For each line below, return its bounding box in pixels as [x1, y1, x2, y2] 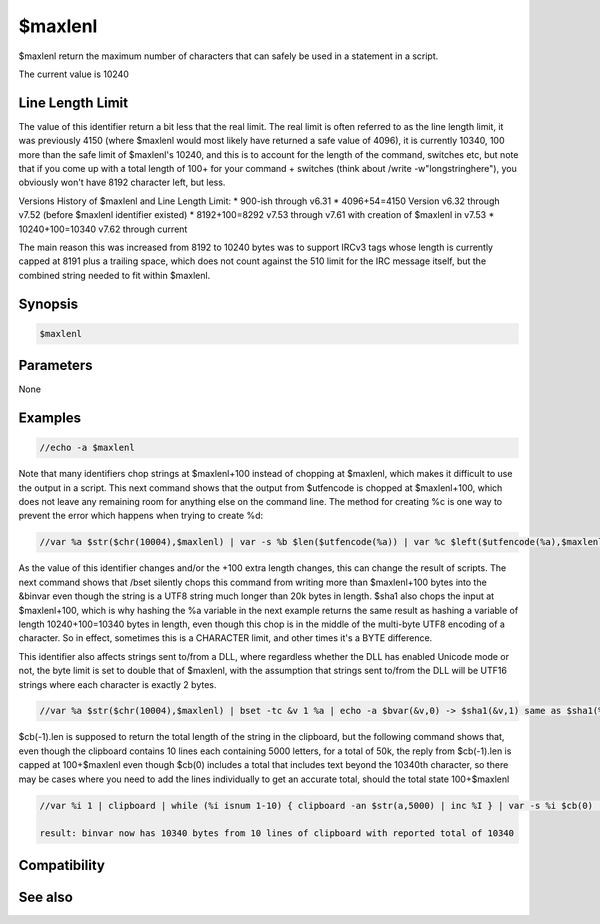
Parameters [18, 357, 93, 374]
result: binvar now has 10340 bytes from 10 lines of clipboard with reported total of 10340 [39, 828, 515, 839]
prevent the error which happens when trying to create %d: [18, 510, 264, 522]
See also [18, 888, 74, 905]
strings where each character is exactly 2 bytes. [18, 678, 217, 690]
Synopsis [18, 295, 79, 312]
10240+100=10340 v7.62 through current [18, 223, 188, 235]
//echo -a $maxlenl [39, 442, 135, 454]
